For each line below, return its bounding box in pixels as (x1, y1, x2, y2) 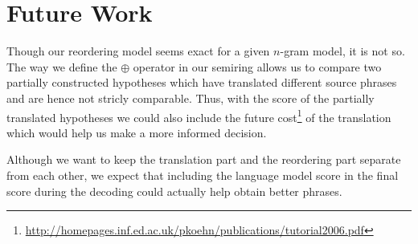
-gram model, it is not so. (280, 43, 405, 59)
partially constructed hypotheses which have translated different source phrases (6, 74, 397, 91)
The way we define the (6, 58, 117, 75)
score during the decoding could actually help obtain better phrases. (6, 182, 342, 199)
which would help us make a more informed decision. (6, 124, 267, 140)
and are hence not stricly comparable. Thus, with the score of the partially (6, 89, 375, 106)
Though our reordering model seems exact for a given (6, 43, 270, 59)
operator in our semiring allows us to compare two (133, 58, 382, 75)
